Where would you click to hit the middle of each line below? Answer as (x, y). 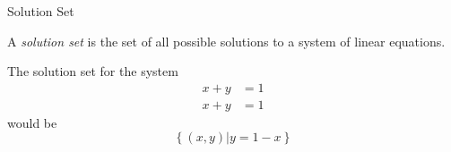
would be (32, 122)
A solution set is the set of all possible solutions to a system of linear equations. (226, 41)
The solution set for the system (93, 71)
